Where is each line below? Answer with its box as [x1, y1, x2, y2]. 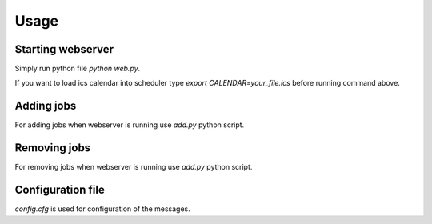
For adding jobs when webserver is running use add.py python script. [14, 120, 245, 130]
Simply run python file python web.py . [14, 64, 141, 74]
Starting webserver [14, 42, 114, 56]
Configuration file [14, 183, 106, 197]
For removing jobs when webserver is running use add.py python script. [14, 162, 253, 172]
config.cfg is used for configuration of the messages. [14, 204, 191, 214]
